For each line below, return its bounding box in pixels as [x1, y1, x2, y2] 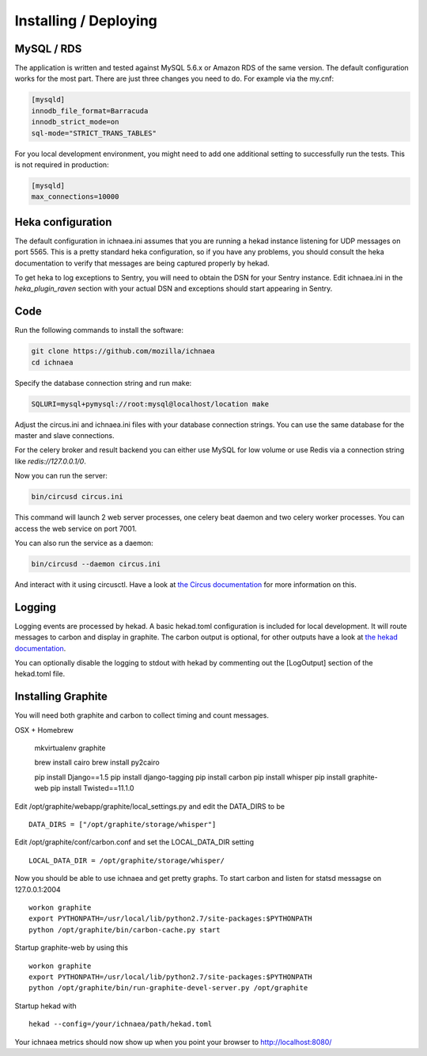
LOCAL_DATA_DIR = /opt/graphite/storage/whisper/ [28, 856, 225, 865]
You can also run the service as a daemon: [14, 538, 153, 547]
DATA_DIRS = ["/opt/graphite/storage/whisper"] [28, 820, 217, 829]
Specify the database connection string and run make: [14, 378, 192, 387]
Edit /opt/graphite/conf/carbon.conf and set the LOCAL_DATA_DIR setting [14, 837, 255, 847]
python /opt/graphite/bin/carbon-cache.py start [28, 925, 221, 934]
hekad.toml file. [14, 669, 66, 679]
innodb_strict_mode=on [31, 117, 119, 127]
